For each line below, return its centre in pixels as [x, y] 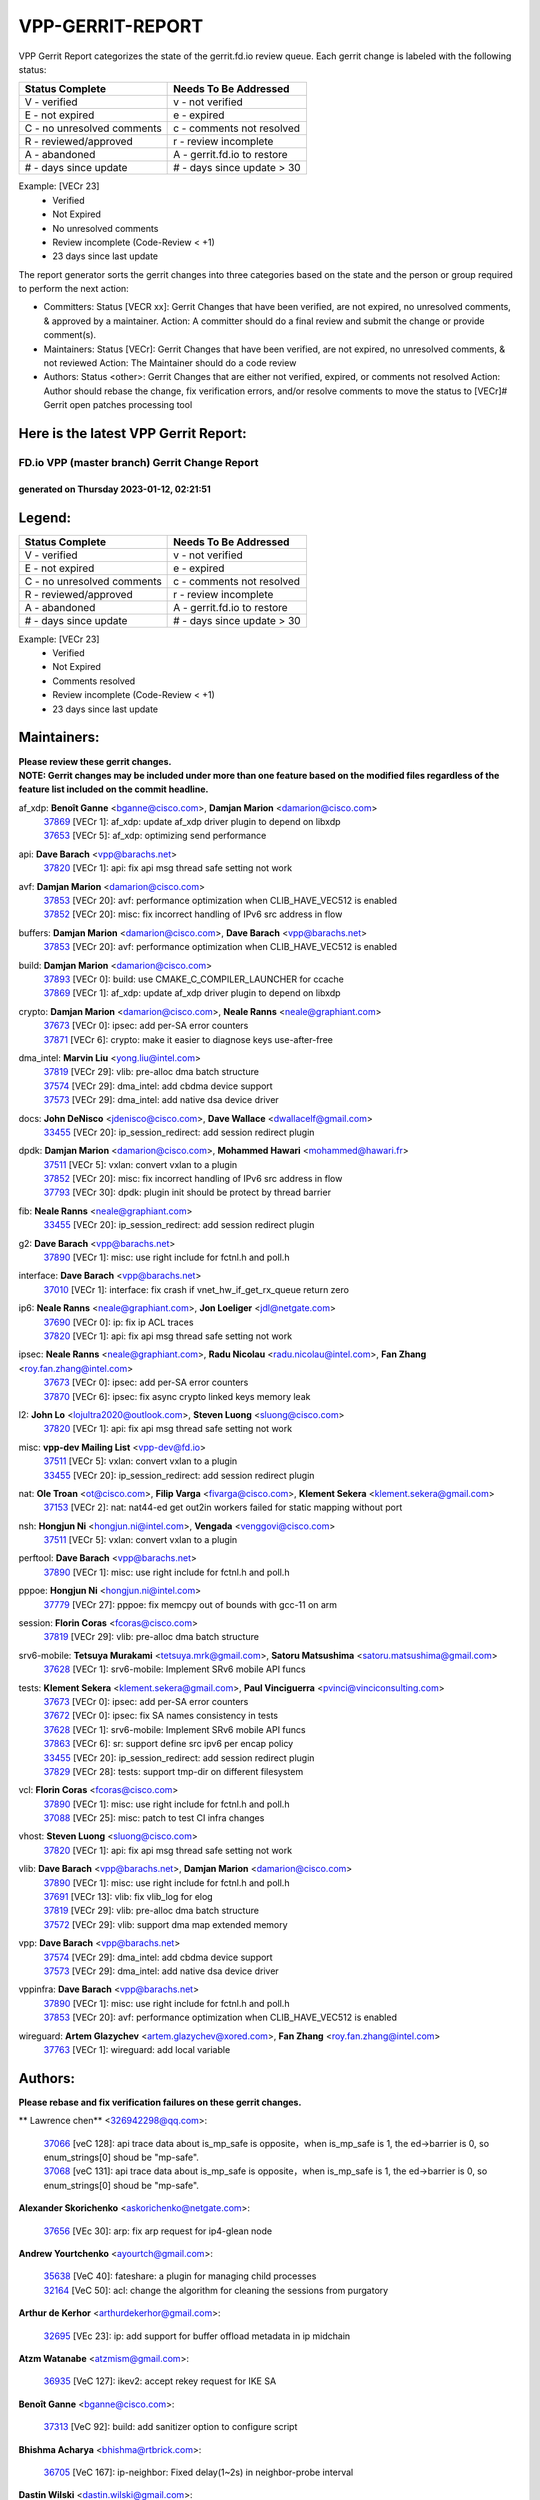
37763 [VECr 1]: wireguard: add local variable [137, 2049]
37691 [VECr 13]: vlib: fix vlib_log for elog [128, 1897]
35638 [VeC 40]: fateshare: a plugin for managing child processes [180, 2276]
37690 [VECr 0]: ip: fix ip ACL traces [118, 1322]
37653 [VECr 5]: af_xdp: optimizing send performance [155, 836]
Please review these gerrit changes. [95, 761]
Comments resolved [94, 681]
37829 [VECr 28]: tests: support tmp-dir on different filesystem [173, 1771]
